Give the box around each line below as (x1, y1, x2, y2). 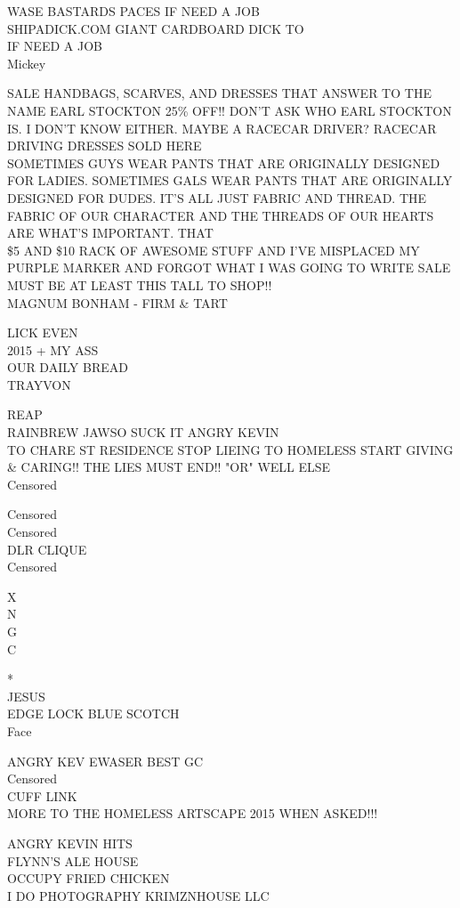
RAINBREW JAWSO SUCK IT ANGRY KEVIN (7, 423, 279, 442)
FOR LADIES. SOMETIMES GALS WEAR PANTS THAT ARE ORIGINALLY (7, 171, 453, 190)
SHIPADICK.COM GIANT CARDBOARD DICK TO (7, 19, 304, 37)
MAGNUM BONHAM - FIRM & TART (7, 293, 228, 312)
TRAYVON (7, 375, 71, 393)
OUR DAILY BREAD (7, 358, 128, 377)
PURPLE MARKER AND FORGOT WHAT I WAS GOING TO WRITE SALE (7, 258, 451, 277)
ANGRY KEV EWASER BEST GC (7, 751, 204, 770)
